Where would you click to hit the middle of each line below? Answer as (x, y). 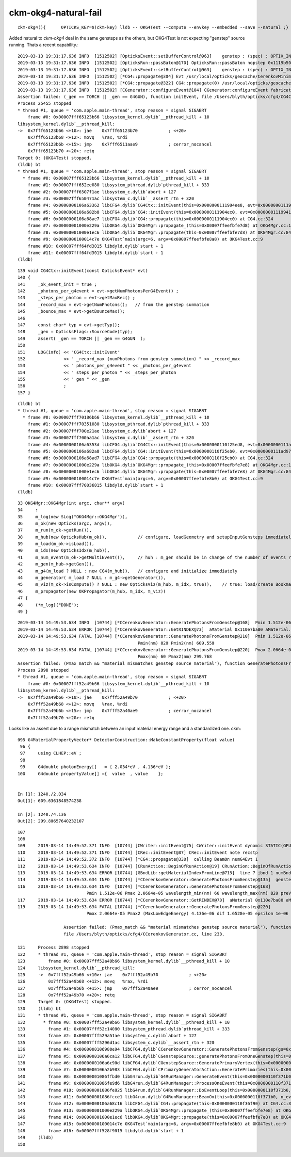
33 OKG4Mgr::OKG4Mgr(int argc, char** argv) (72, 503)
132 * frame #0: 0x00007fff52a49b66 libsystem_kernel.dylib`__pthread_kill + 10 (124, 1022)
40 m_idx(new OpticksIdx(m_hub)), (64, 551)
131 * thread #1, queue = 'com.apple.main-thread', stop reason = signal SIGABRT (122, 1015)
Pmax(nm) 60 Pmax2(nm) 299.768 (175, 657)
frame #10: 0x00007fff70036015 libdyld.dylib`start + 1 (95, 485)
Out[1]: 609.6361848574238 (50, 801)
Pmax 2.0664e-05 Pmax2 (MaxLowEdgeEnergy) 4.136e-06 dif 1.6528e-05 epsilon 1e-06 (187, 914)
